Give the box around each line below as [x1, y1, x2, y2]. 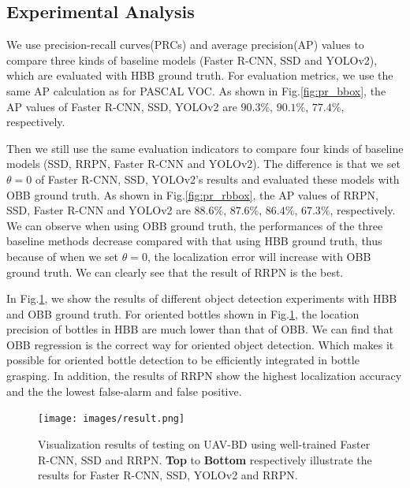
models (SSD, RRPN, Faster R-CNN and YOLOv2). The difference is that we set [6, 155, 401, 172]
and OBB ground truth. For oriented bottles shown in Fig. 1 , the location [6, 305, 360, 322]
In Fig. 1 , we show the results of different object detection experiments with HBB [6, 290, 397, 307]
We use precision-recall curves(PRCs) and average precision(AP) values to [6, 36, 364, 53]
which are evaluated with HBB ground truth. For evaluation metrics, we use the [6, 67, 393, 84]
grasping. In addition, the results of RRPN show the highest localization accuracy [6, 367, 402, 384]
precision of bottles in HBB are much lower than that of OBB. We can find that [6, 321, 394, 337]
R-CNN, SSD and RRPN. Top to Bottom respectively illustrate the [38, 451, 372, 468]
